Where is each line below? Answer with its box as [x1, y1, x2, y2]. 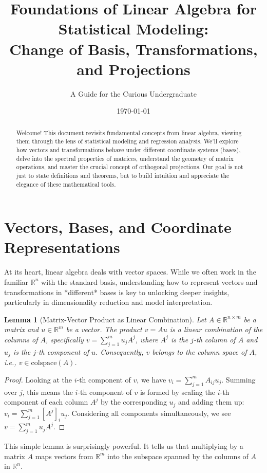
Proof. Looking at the [4, 374, 72, 385]
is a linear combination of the [169, 324, 263, 335]
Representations [4, 236, 120, 258]
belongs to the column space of [152, 346, 247, 357]
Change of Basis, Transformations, [9, 38, 258, 59]
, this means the [22, 386, 73, 397]
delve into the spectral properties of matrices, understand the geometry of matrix [16, 154, 234, 162]
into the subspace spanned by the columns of [107, 450, 249, 461]
